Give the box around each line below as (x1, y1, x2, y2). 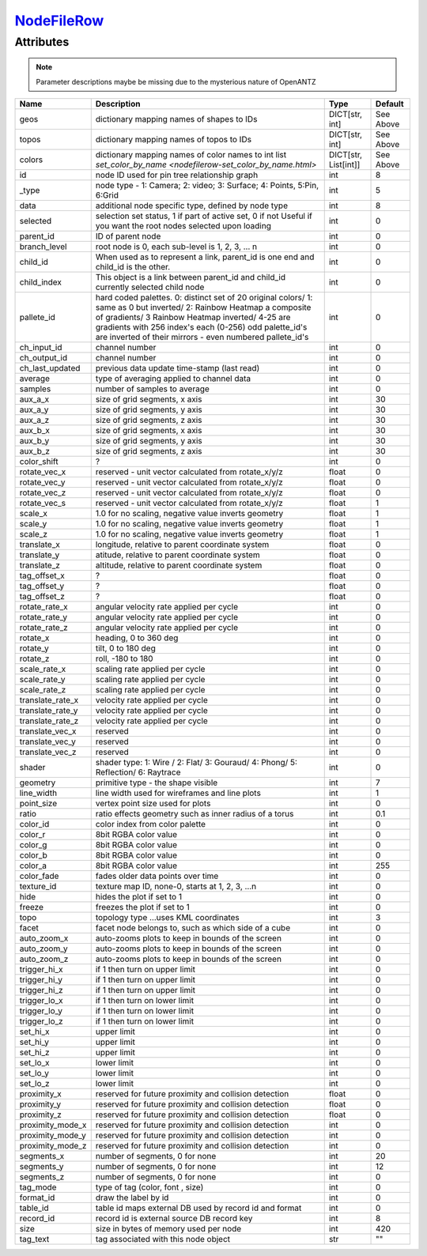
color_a (19, 860, 47, 871)
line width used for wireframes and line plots (95, 787, 261, 798)
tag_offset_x (19, 570, 65, 581)
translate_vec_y (19, 736, 77, 747)
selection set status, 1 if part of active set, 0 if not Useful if (95, 210, 312, 221)
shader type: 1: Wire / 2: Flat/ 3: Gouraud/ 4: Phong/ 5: (95, 756, 298, 768)
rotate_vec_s (19, 497, 66, 508)
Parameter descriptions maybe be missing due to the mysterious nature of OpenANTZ (36, 77, 316, 86)
